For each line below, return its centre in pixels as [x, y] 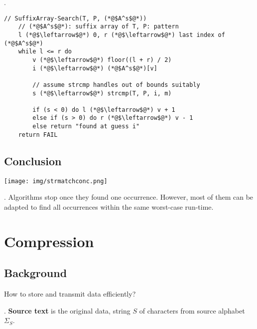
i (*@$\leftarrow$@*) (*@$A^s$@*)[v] [95, 68]
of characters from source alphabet [192, 310]
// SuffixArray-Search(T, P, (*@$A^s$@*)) [75, 18]
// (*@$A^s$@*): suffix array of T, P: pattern [98, 27]
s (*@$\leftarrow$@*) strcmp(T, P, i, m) [102, 93]
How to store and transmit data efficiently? [70, 294]
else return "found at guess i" [86, 127]
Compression [49, 241]
